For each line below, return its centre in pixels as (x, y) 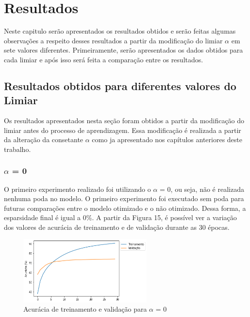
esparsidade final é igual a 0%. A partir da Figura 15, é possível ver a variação (120, 217)
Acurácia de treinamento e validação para (85, 309)
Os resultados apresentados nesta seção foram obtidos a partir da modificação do (124, 121)
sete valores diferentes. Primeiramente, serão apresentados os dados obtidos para (124, 50)
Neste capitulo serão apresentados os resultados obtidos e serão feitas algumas (120, 31)
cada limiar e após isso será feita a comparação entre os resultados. (104, 59)
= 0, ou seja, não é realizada (202, 189)
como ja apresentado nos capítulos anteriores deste (167, 140)
